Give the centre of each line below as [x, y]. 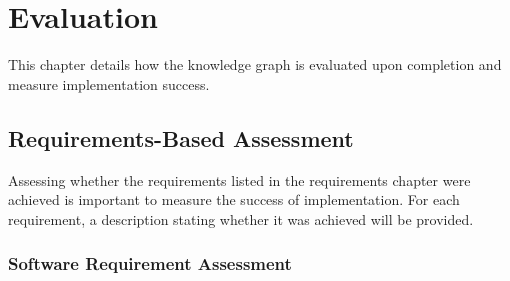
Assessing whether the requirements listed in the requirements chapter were [239, 179]
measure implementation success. [109, 83]
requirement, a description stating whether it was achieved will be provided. [241, 218]
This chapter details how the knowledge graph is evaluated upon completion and [255, 64]
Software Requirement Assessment [150, 263]
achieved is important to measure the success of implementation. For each [234, 199]
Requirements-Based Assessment [181, 137]
